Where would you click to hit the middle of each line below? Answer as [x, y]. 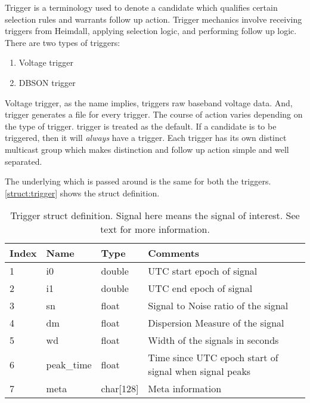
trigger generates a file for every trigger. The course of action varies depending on [154, 114]
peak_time [69, 364]
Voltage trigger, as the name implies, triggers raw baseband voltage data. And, [149, 102]
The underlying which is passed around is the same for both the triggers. [138, 181]
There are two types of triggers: [63, 42]
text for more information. [155, 229]
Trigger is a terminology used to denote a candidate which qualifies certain [141, 7]
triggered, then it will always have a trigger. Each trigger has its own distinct [146, 138]
